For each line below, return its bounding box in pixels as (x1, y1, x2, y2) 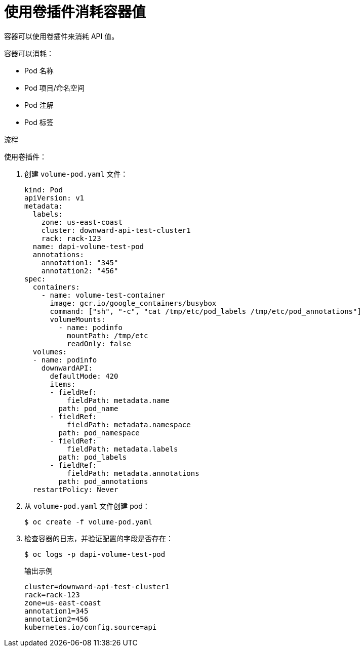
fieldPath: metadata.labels (67, 444, 178, 453)
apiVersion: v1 (24, 193, 85, 202)
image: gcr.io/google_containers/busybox (50, 299, 217, 307)
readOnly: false (67, 339, 131, 348)
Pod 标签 (24, 117, 54, 127)
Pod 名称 (24, 66, 54, 75)
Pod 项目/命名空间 (24, 83, 85, 92)
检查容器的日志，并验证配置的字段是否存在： (24, 534, 173, 543)
